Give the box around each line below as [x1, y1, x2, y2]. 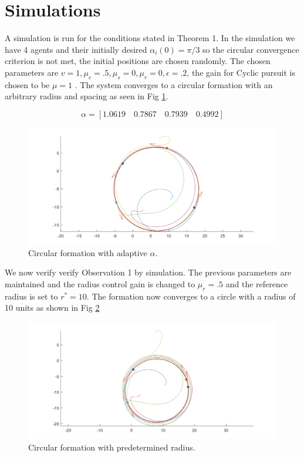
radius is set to [5, 290, 58, 302]
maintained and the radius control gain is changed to [5, 277, 195, 290]
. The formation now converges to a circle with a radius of [86, 290, 296, 302]
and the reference [225, 277, 288, 290]
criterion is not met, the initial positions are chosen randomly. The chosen [5, 55, 271, 67]
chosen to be [5, 78, 50, 90]
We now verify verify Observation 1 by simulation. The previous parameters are [5, 266, 292, 278]
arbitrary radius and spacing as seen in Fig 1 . [5, 90, 168, 102]
